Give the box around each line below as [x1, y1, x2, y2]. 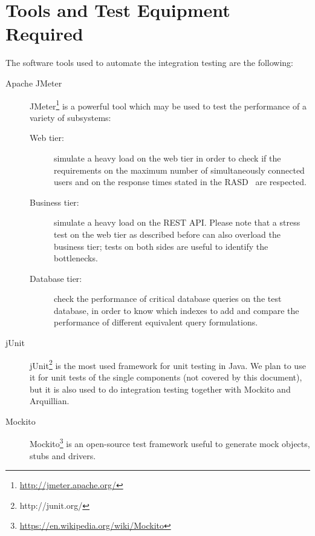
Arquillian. [30, 394, 70, 407]
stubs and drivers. [30, 449, 96, 462]
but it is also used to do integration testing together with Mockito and [30, 382, 291, 395]
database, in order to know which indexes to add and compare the [54, 304, 299, 316]
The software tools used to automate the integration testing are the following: [5, 56, 294, 69]
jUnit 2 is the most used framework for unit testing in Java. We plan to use [30, 357, 306, 371]
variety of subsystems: [30, 111, 111, 123]
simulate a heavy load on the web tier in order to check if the [54, 151, 281, 164]
